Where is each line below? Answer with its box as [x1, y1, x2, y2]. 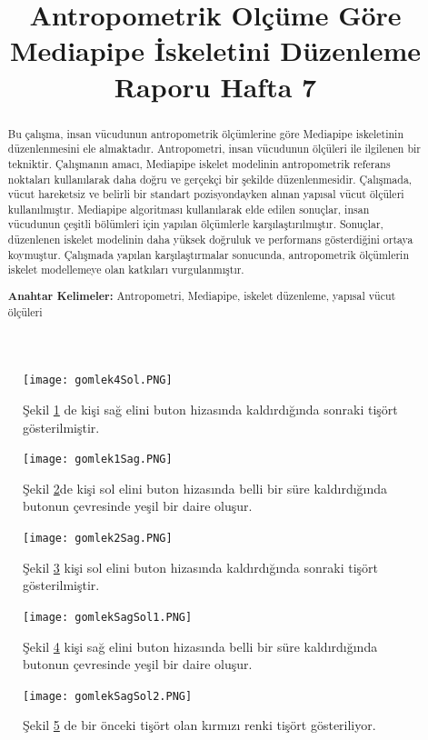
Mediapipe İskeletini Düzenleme [9, 32, 422, 69]
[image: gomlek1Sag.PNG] [23, 453, 173, 466]
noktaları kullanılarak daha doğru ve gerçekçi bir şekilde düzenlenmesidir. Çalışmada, [7, 171, 413, 186]
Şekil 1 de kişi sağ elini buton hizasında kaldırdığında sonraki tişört [23, 399, 398, 418]
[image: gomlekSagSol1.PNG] [23, 610, 193, 624]
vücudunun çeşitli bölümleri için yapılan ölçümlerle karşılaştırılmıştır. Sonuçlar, [7, 216, 383, 232]
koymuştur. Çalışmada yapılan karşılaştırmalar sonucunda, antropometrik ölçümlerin [7, 246, 410, 262]
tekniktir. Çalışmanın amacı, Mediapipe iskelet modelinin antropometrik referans [7, 155, 391, 171]
